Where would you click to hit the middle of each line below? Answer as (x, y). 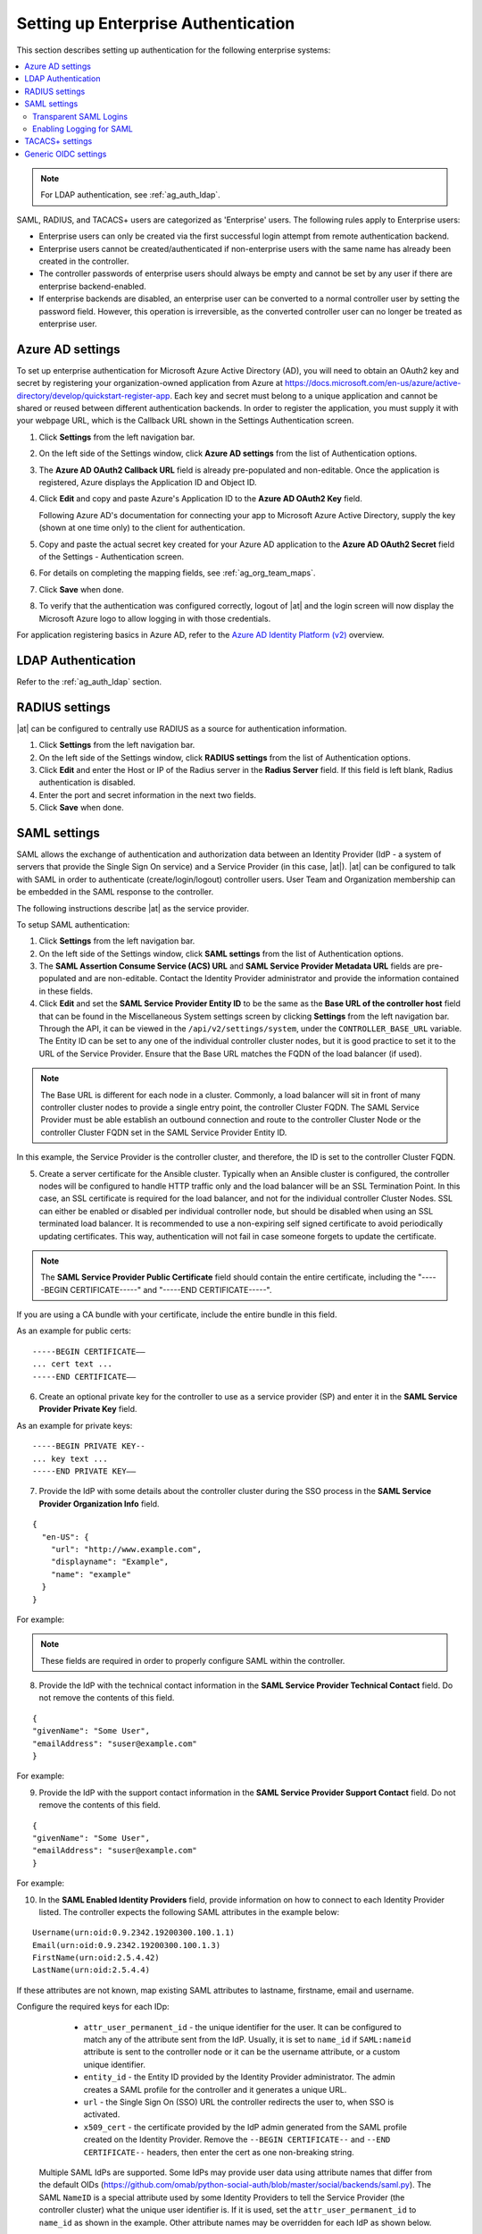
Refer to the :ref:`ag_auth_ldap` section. (89, 681)
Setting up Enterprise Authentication (156, 23)
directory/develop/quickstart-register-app (93, 395)
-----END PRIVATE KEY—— (84, 1471)
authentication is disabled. (87, 783)
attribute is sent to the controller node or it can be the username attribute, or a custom (242, 2052)
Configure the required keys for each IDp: (93, 2007)
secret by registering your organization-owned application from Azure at (150, 383)
